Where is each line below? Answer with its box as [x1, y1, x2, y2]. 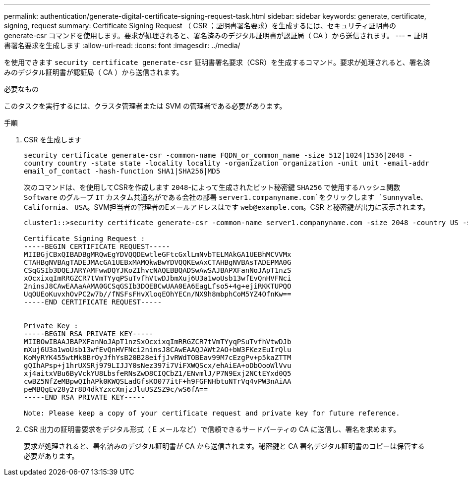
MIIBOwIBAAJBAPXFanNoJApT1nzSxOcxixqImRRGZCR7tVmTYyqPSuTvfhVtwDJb [24, 338, 292, 346]
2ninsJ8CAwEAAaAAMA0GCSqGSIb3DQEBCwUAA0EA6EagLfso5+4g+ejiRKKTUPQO [24, 282, 292, 290]
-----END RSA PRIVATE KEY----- [24, 393, 145, 401]
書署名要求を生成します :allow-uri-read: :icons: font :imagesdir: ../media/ [4, 41, 240, 50]
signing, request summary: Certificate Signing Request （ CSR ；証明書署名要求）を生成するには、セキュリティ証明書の [4, 21, 396, 30]
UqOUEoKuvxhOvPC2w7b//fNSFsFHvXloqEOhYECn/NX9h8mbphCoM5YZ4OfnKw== [24, 290, 292, 298]
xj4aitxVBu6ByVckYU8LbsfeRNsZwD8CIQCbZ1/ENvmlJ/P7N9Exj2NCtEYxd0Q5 [24, 369, 292, 377]
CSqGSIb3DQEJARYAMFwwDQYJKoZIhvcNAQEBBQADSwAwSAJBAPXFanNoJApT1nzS [24, 266, 292, 274]
